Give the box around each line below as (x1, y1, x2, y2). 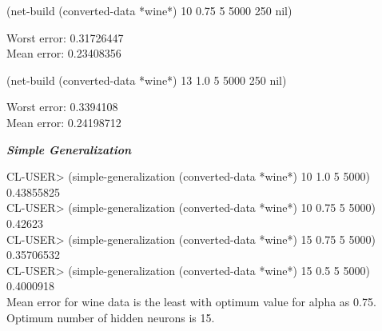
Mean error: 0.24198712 (6, 114, 121, 130)
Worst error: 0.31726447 (6, 29, 124, 46)
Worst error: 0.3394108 (6, 98, 118, 115)
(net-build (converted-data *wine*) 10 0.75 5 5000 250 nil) (6, 2, 292, 18)
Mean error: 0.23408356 (6, 45, 121, 62)
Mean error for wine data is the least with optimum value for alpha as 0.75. (6, 293, 376, 309)
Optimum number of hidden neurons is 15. (6, 309, 215, 325)
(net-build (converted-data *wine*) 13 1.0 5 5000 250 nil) (6, 71, 287, 88)
